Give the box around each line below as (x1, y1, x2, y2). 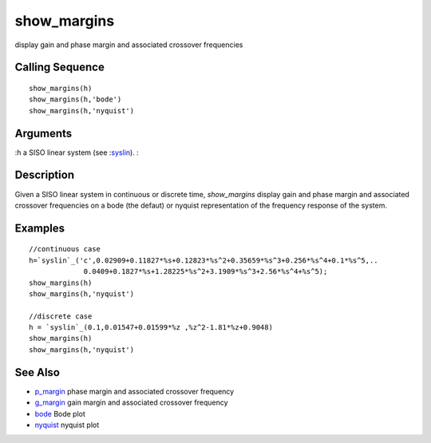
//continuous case (29, 244, 101, 254)
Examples (14, 221, 65, 235)
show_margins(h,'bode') (29, 95, 122, 104)
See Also (14, 366, 60, 379)
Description (14, 168, 75, 182)
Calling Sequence (14, 61, 105, 74)
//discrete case (29, 311, 93, 321)
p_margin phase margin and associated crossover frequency (34, 386, 235, 396)
